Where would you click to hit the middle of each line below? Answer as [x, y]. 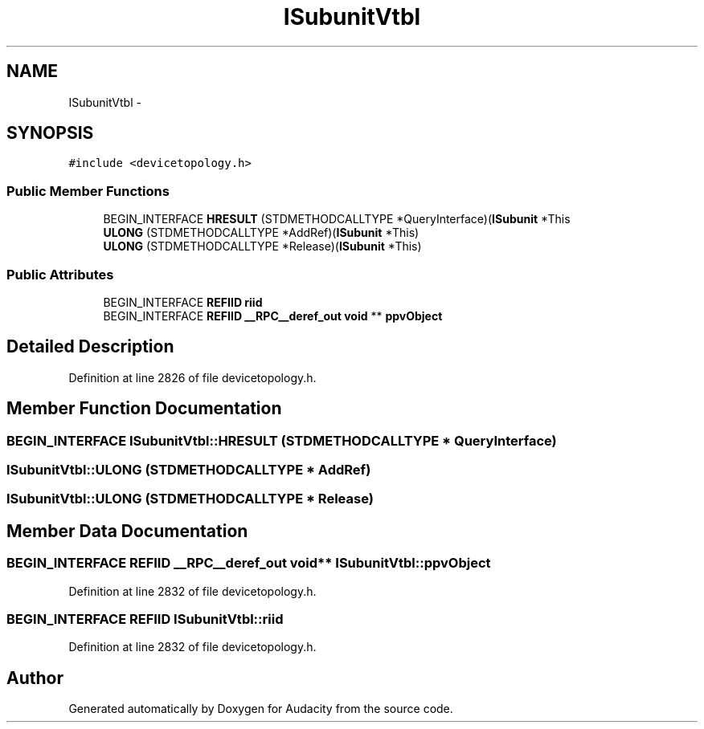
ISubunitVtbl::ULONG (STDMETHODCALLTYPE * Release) [190, 499]
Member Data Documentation [127, 531]
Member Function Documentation [144, 409]
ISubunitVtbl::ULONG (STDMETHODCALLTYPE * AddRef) [189, 470]
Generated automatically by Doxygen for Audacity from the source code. [261, 709]
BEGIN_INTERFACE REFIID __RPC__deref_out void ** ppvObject [273, 316]
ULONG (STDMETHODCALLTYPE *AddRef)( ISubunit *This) [261, 233]
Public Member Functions [88, 191]
